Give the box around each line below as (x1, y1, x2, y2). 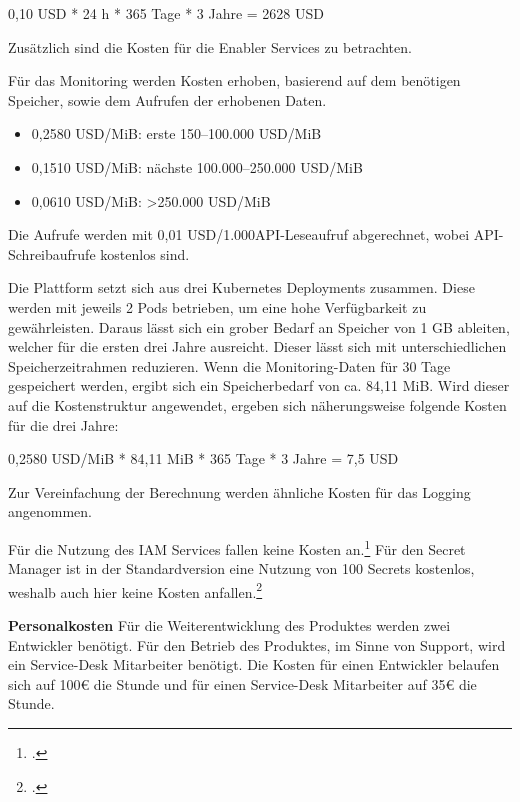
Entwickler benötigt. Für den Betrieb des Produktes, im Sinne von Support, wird (8, 634, 506, 655)
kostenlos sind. (100, 243, 190, 264)
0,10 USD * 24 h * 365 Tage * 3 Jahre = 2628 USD (8, 3, 324, 23)
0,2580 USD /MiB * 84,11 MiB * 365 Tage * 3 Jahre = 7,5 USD (8, 448, 399, 469)
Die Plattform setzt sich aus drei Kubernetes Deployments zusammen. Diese (8, 277, 475, 298)
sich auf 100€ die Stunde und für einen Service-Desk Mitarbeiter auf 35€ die (8, 673, 477, 694)
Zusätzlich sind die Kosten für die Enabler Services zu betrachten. (8, 36, 412, 57)
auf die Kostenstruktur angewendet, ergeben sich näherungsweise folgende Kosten (8, 394, 507, 415)
